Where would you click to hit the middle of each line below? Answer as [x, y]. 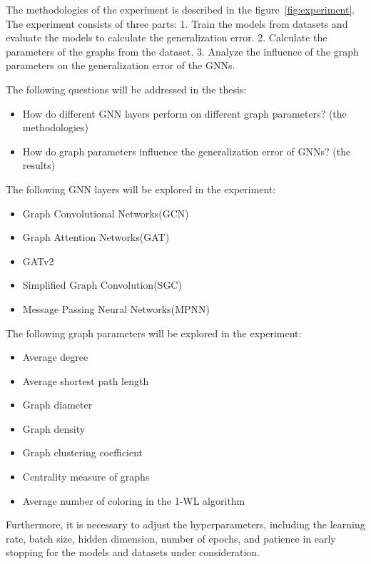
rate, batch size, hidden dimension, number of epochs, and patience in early [171, 538]
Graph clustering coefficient [83, 452]
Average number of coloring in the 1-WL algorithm [134, 500]
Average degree [55, 357]
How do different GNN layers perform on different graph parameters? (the [184, 113]
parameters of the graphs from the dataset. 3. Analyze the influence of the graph [182, 51]
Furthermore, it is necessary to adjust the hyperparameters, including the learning [185, 524]
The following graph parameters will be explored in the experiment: [154, 333]
